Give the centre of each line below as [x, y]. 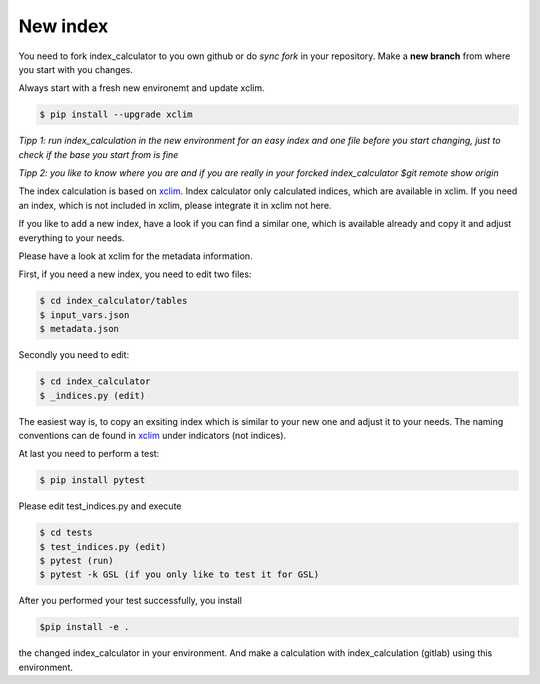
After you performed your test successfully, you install [130, 601]
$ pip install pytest [92, 480]
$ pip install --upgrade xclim [116, 114]
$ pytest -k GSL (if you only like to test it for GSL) [179, 574]
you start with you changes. [76, 69]
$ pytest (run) [76, 561]
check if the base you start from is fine [98, 154]
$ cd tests [66, 533]
